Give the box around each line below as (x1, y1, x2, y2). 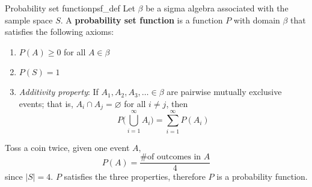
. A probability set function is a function (60, 13, 223, 26)
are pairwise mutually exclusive (167, 85, 282, 98)
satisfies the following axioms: (5, 25, 114, 38)
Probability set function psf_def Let (5, 2, 135, 14)
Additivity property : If (19, 85, 99, 98)
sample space (5, 13, 53, 26)
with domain (233, 13, 280, 26)
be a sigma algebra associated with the (145, 2, 289, 14)
